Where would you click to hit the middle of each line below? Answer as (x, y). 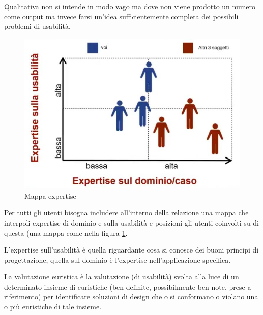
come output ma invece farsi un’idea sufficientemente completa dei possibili (121, 16)
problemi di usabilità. (37, 26)
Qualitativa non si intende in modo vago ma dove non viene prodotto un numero (130, 6)
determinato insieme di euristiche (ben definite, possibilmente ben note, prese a (128, 286)
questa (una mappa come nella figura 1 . (66, 232)
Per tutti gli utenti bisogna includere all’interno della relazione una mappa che (126, 213)
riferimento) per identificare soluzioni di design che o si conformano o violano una (131, 296)
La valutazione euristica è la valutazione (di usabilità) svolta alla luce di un (122, 277)
